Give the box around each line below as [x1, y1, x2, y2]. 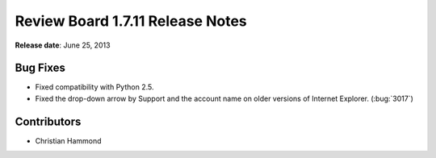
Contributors [15, 114, 82, 128]
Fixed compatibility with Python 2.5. [35, 82, 154, 92]
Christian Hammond [35, 135, 102, 145]
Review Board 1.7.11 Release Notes [15, 12, 248, 30]
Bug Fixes [15, 61, 66, 75]
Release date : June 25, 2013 [15, 40, 111, 50]
